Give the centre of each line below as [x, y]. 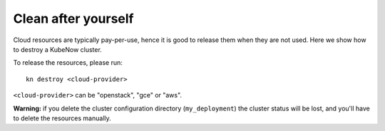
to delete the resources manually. [62, 118]
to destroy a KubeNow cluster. [58, 49]
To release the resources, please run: [68, 63]
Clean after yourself [74, 19]
